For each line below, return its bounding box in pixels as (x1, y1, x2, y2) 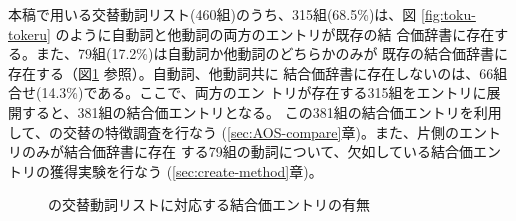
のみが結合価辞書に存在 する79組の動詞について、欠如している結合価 (21, 141, 474, 162)
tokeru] (8, 23, 51, 44)
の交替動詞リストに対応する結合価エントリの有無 (48, 194, 370, 215)
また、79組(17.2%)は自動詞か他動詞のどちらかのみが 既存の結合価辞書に (35, 43, 509, 64)
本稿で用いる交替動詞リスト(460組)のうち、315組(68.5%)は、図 (8, 4, 417, 24)
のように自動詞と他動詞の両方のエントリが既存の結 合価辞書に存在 (55, 23, 495, 44)
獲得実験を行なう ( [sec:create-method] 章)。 (49, 160, 323, 181)
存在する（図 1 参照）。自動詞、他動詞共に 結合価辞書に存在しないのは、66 (8, 62, 494, 83)
